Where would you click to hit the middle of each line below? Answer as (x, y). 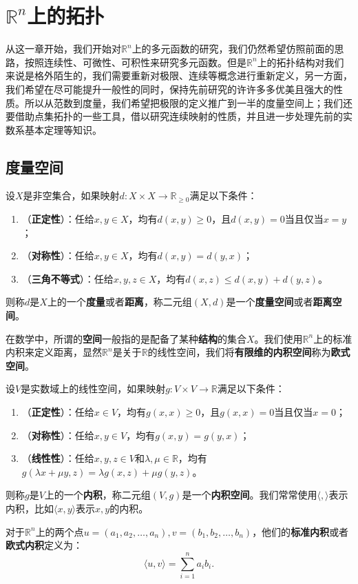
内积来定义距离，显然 (54, 352)
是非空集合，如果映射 (71, 195)
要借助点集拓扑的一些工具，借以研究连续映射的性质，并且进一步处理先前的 (174, 116)
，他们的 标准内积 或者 (301, 531)
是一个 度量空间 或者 (270, 302)
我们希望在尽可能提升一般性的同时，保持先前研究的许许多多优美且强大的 (169, 89)
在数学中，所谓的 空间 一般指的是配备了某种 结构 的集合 (126, 338)
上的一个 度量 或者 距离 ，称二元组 (119, 302)
